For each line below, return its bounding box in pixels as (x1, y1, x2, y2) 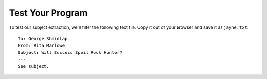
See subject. (18, 63, 49, 69)
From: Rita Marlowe (18, 43, 65, 49)
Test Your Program (9, 7, 88, 18)
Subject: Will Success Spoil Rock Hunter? (18, 50, 123, 55)
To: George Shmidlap (18, 36, 68, 41)
